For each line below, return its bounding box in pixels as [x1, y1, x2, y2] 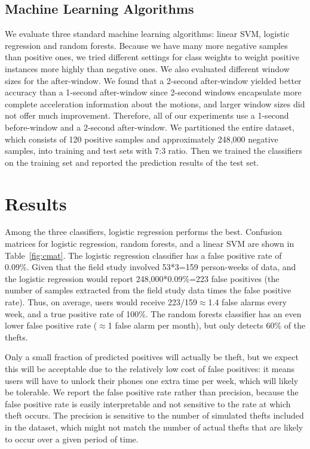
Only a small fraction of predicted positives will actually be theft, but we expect [5, 351, 299, 363]
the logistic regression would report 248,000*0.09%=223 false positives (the [5, 272, 280, 284]
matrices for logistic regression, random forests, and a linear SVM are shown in [5, 237, 294, 250]
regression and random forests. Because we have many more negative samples [5, 39, 288, 51]
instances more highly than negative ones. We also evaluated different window [5, 62, 290, 75]
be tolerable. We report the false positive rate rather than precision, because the [5, 386, 299, 398]
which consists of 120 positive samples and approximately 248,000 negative [5, 132, 278, 145]
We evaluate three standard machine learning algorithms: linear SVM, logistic [5, 27, 290, 40]
